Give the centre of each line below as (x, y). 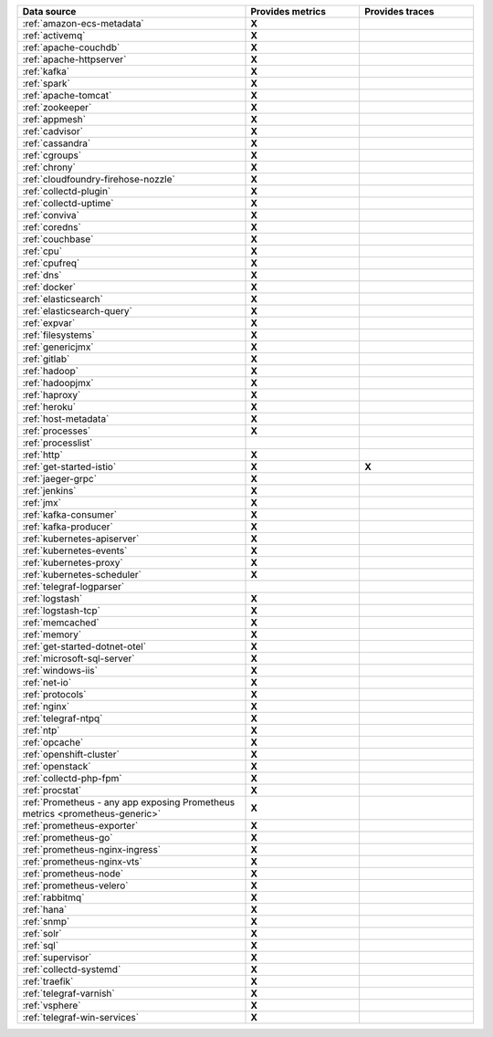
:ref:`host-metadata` (66, 419)
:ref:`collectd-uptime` (68, 203)
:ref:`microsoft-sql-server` (79, 659)
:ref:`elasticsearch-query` (77, 311)
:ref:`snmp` (46, 922)
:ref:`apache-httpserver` (74, 59)
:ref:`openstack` (57, 766)
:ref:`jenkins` (49, 491)
